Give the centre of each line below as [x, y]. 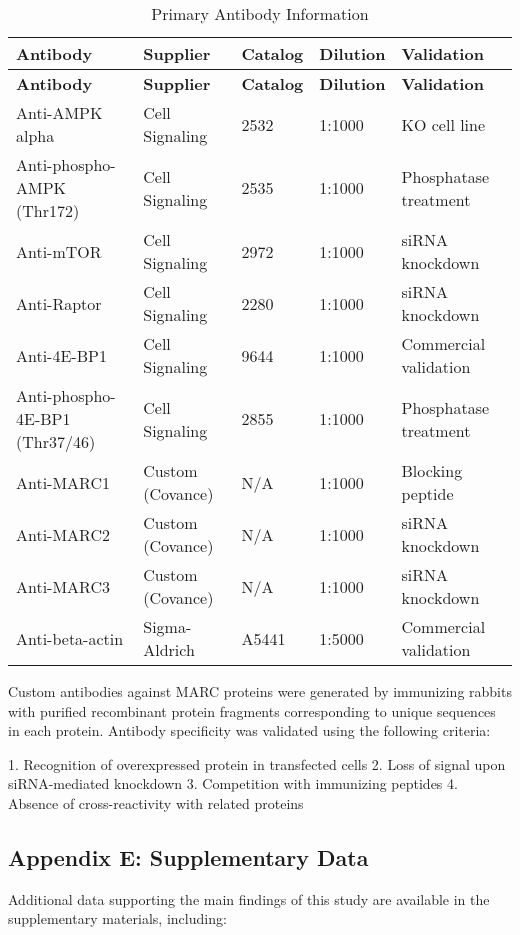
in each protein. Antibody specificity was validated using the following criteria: [249, 730]
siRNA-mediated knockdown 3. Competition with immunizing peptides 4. [233, 783]
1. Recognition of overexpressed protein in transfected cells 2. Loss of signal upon [257, 763]
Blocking [432, 470]
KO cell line [443, 124]
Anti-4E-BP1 [61, 355]
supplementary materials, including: [117, 918]
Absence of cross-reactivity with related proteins [156, 802]
